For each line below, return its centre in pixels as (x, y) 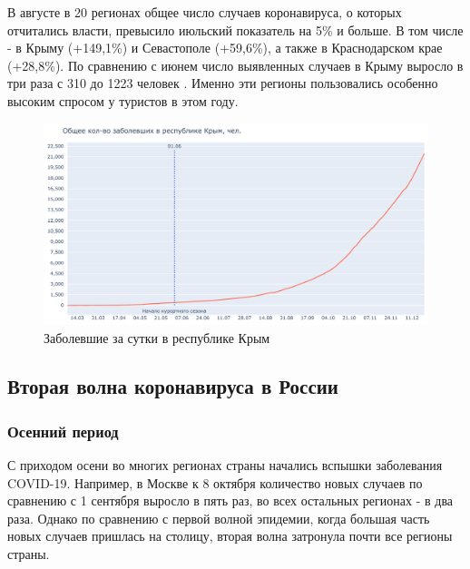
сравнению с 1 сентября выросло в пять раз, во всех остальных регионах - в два (230, 500)
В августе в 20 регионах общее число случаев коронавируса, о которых (205, 12)
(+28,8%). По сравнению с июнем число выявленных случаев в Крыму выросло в (235, 65)
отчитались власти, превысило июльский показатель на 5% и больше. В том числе (235, 29)
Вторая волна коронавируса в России (173, 386)
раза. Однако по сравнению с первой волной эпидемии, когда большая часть (219, 518)
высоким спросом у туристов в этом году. (123, 100)
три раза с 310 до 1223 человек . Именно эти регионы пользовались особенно (223, 83)
